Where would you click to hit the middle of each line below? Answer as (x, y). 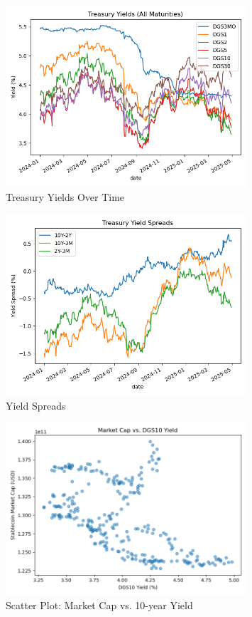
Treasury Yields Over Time (65, 196)
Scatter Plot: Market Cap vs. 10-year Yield (99, 605)
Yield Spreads (36, 405)
